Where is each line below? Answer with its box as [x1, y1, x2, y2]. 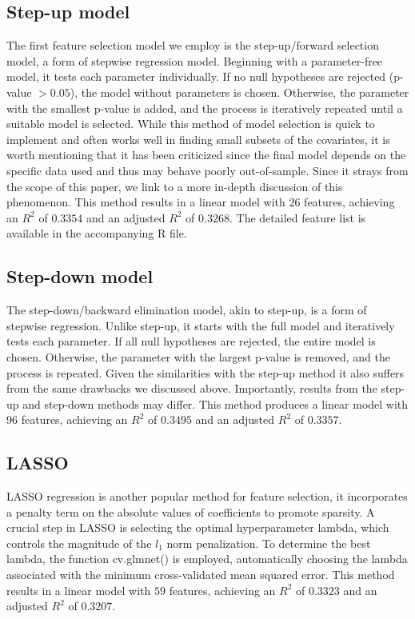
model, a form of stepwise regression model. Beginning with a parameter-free [6, 52, 383, 69]
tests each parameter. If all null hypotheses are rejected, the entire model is [6, 333, 376, 349]
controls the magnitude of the [6, 534, 152, 551]
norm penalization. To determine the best [166, 534, 371, 551]
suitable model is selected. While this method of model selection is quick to [6, 115, 375, 132]
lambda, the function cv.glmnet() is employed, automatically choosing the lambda [6, 550, 408, 567]
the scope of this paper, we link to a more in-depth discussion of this [6, 178, 343, 194]
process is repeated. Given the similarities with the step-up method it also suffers [6, 364, 405, 381]
